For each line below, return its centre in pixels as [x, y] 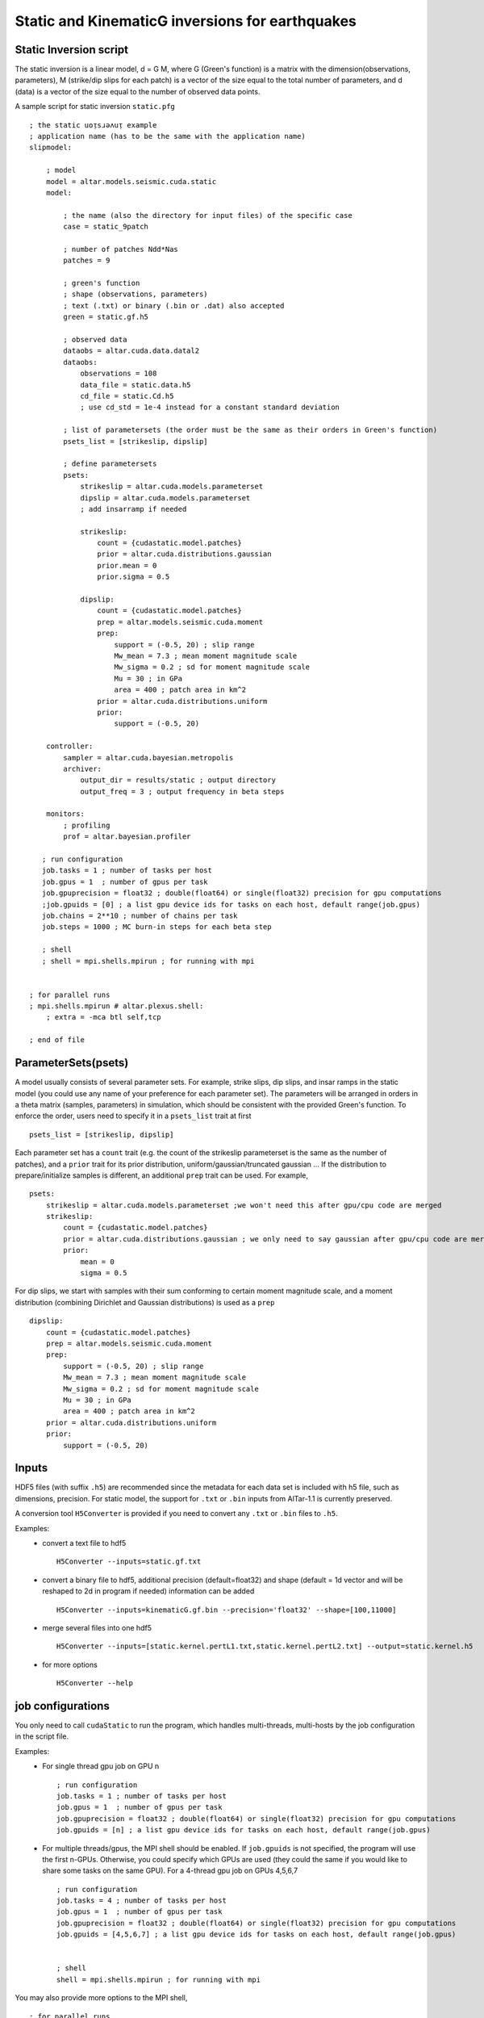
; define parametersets [110, 464]
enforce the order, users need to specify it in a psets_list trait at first [133, 1116]
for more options [70, 1664]
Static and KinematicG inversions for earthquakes [186, 21]
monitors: [65, 814]
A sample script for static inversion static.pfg [95, 107]
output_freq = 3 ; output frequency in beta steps [182, 791]
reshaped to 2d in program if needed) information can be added [148, 1591]
